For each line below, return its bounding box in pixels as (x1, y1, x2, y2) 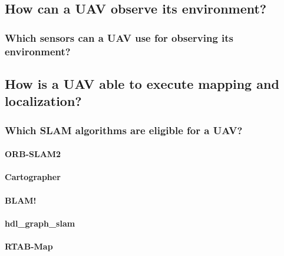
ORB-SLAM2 (5, 148, 61, 160)
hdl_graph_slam (5, 217, 75, 229)
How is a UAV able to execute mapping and (5, 74, 279, 92)
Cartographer (5, 171, 61, 183)
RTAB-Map (5, 240, 53, 252)
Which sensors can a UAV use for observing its (5, 30, 234, 45)
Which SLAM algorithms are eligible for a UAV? (5, 122, 243, 137)
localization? (5, 92, 82, 110)
